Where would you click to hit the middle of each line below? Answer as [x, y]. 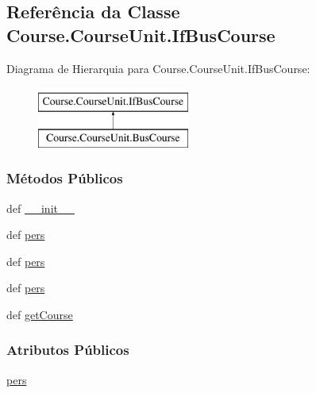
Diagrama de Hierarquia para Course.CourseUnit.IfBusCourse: [158, 68]
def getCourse [40, 314]
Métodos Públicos [65, 178]
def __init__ [40, 208]
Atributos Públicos [68, 350]
